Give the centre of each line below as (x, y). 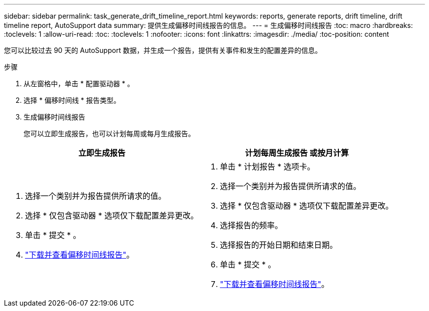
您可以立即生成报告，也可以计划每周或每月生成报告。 (109, 133)
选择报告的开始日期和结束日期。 (279, 245)
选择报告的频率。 (251, 225)
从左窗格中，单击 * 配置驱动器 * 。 (79, 84)
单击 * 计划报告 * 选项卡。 (268, 167)
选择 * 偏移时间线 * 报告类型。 (72, 100)
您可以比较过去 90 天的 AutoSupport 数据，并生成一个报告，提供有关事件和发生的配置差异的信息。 (163, 50)
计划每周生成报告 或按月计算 (297, 153)
